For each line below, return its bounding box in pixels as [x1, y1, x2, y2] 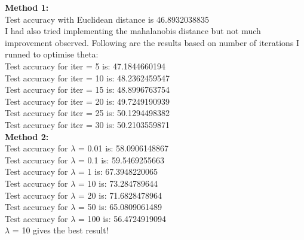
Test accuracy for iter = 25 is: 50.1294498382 [5, 107, 170, 119]
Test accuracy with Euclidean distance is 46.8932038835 [5, 13, 209, 25]
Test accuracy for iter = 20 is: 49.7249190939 [5, 95, 170, 107]
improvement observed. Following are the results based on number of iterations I [5, 36, 300, 48]
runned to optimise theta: [5, 48, 99, 60]
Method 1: [5, 1, 49, 13]
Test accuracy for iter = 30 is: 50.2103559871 [5, 118, 170, 130]
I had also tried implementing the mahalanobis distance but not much [5, 25, 261, 37]
